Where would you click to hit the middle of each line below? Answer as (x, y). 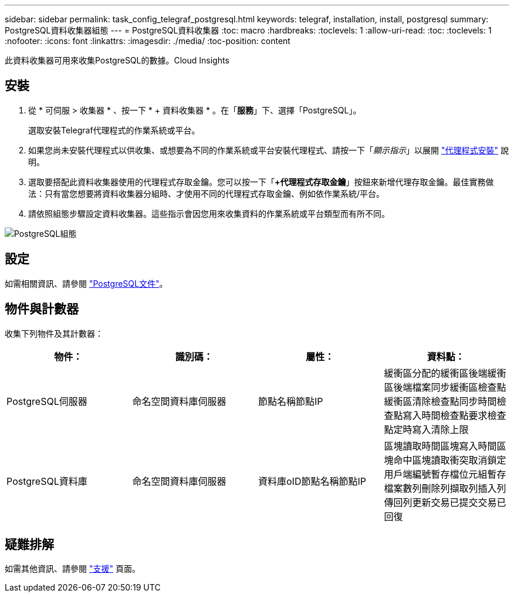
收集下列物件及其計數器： (54, 333)
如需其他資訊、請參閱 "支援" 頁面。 (72, 569)
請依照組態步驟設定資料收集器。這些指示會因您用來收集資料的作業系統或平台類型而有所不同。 (209, 213)
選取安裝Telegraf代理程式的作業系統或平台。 (114, 130)
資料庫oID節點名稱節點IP (312, 481)
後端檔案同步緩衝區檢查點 (450, 387)
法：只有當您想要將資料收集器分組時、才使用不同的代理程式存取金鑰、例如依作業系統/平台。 (207, 193)
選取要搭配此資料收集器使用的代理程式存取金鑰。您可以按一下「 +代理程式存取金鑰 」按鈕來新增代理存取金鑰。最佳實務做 (261, 182)
